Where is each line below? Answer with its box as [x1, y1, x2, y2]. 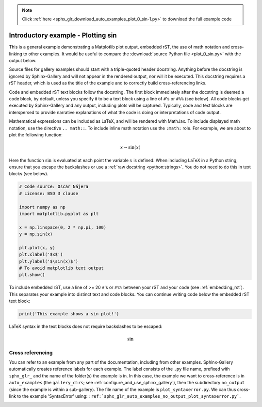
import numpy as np [19, 204, 65, 210]
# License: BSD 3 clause [19, 191, 79, 196]
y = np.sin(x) [19, 231, 53, 237]
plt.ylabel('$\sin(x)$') [19, 259, 79, 264]
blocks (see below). [9, 171, 49, 177]
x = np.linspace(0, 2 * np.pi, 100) [19, 225, 107, 230]
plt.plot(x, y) [19, 245, 55, 250]
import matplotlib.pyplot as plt [19, 211, 99, 216]
